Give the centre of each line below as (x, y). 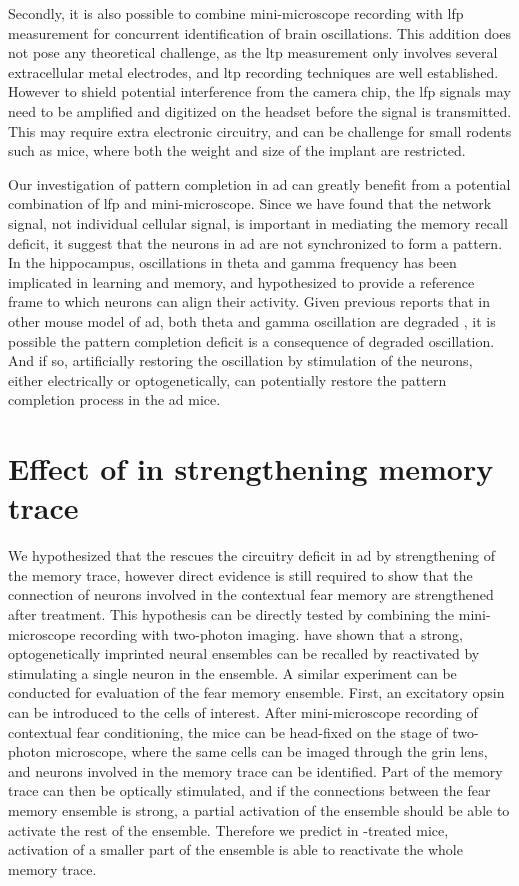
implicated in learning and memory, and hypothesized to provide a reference (241, 281)
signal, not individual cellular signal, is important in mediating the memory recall (258, 222)
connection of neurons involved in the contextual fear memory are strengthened (251, 594)
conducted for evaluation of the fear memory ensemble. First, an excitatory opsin (256, 692)
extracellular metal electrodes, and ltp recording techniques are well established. (253, 71)
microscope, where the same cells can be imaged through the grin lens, (271, 751)
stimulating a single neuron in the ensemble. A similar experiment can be (232, 672)
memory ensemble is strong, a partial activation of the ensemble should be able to (259, 809)
